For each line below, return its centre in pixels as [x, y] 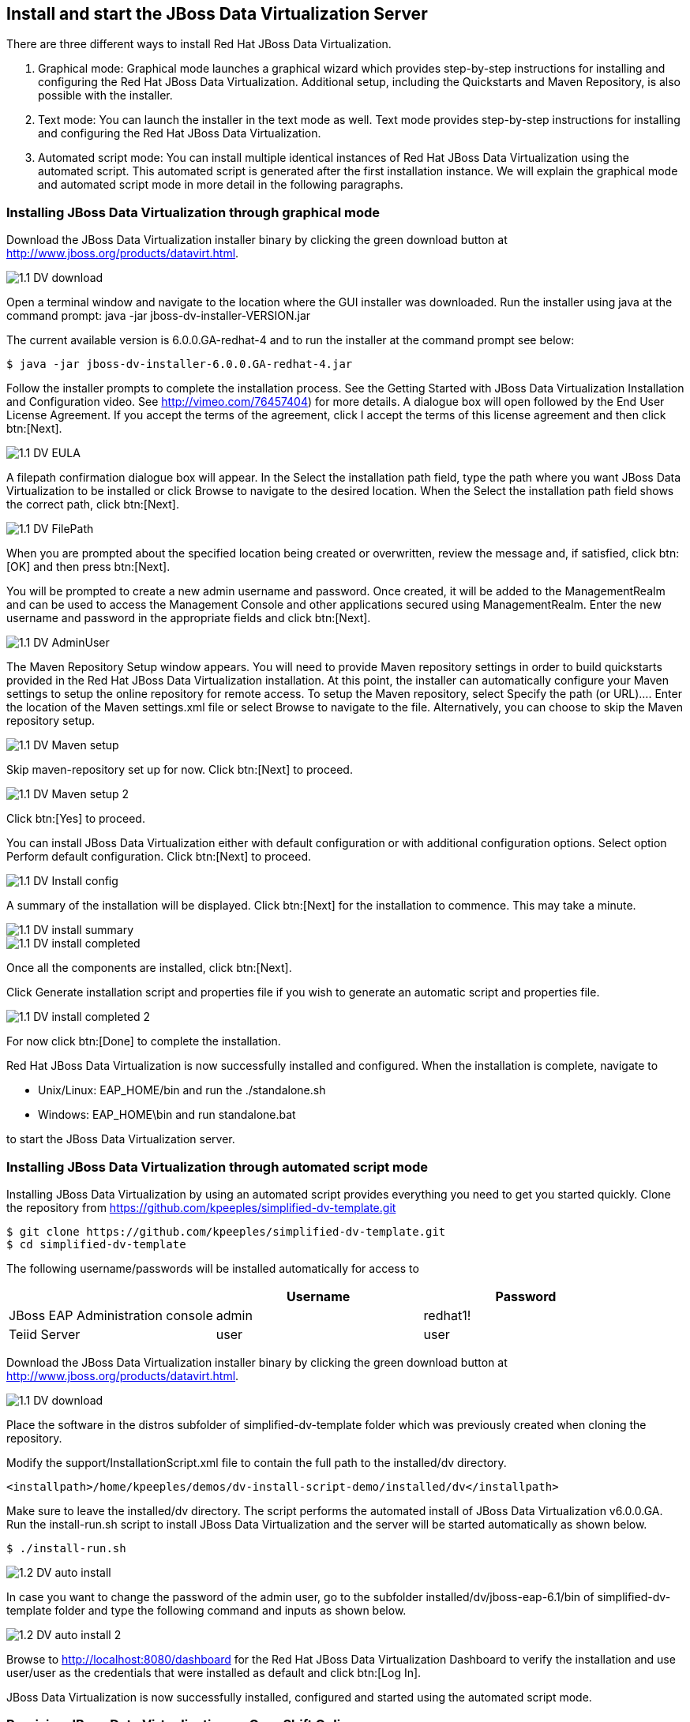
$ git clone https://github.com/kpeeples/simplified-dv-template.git [226, 1231]
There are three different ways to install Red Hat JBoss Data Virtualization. [199, 44]
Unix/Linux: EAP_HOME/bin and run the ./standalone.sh [182, 1090]
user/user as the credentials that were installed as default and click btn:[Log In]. [214, 1672]
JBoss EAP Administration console [111, 1315]
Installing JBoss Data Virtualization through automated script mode [217, 1167]
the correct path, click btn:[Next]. [93, 505]
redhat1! [447, 1315]
